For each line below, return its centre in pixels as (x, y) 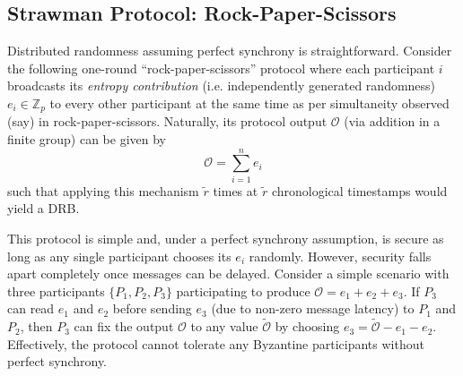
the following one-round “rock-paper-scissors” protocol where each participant (221, 68)
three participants (56, 291)
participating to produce (243, 291)
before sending (152, 308)
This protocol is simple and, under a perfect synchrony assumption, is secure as (226, 238)
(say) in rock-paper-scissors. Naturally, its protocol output (167, 121)
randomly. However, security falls (340, 256)
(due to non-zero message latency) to (313, 308)
